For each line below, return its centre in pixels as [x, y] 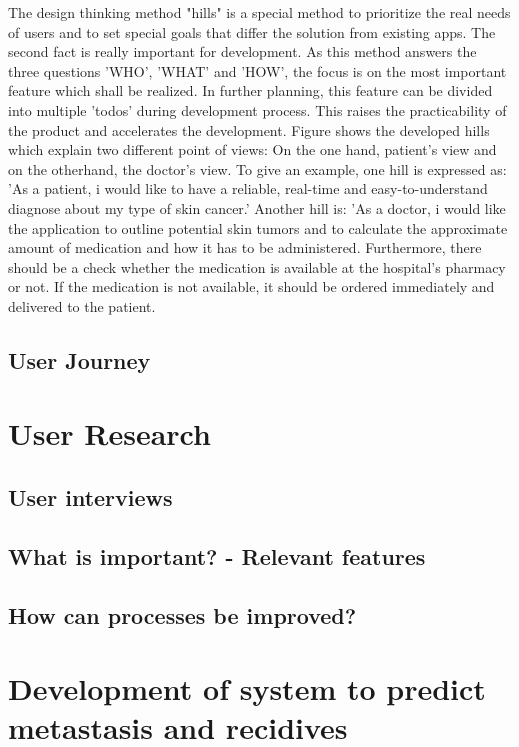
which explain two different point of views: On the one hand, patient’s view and [252, 149]
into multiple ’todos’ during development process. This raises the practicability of [257, 109]
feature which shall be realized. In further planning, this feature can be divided [250, 90]
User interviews [90, 497]
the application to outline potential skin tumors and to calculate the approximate [258, 227]
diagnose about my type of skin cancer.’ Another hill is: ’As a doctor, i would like [257, 207]
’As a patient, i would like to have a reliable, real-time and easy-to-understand [248, 188]
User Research [109, 433]
